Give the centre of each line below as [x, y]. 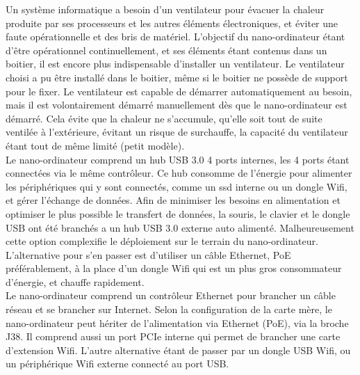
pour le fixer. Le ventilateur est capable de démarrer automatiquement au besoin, [179, 91]
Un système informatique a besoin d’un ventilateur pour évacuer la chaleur [165, 9]
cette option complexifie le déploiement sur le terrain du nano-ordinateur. [162, 241]
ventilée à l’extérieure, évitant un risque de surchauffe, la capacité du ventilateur [177, 132]
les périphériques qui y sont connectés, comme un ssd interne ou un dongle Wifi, [177, 186]
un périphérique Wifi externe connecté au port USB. [117, 364]
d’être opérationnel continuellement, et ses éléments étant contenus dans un [166, 50]
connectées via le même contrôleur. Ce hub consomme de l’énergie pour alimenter [179, 173]
